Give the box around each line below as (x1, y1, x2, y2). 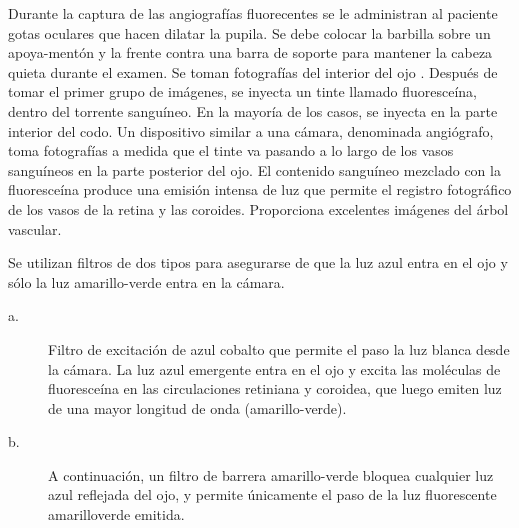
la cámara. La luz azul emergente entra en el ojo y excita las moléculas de (48, 358, 501, 379)
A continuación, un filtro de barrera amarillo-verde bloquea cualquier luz (48, 464, 494, 485)
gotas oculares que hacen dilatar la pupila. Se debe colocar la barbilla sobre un (8, 22, 491, 43)
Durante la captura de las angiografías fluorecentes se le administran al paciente (8, 3, 498, 23)
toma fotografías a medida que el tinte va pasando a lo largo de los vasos (8, 140, 454, 161)
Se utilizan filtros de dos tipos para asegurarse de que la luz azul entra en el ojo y (8, 252, 508, 273)
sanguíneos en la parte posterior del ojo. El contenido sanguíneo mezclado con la (8, 159, 501, 180)
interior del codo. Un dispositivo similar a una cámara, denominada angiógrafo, (8, 120, 494, 141)
